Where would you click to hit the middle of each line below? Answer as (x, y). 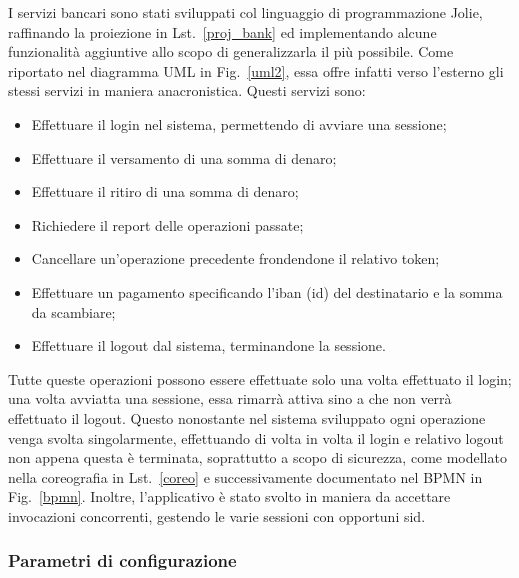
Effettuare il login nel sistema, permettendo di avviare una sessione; (239, 123)
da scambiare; (73, 311)
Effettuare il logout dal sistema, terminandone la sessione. (208, 345)
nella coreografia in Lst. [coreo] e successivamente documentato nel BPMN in (245, 476)
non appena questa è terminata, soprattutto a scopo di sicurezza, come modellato (257, 457)
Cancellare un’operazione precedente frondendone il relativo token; (235, 258)
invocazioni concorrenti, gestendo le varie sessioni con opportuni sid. (217, 515)
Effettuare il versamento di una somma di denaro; (184, 157)
